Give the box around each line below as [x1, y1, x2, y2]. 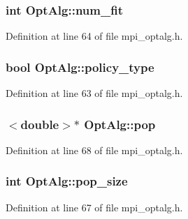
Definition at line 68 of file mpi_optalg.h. [6, 142, 183, 157]
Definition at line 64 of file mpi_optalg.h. [6, 29, 183, 43]
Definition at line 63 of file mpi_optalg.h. [6, 86, 183, 100]
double [20, 115, 59, 133]
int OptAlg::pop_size [6, 172, 128, 190]
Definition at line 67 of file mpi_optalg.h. [6, 199, 183, 214]
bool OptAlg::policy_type [6, 58, 154, 75]
